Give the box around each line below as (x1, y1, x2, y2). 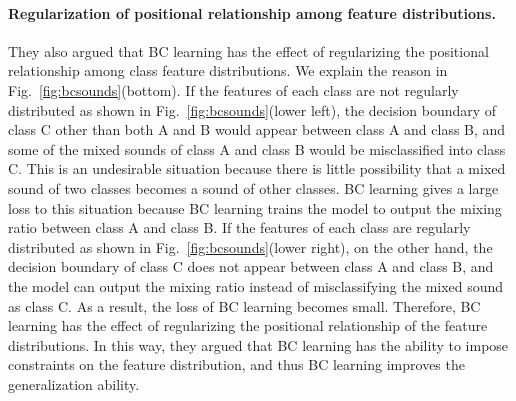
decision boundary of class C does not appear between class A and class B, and (8, 256, 494, 277)
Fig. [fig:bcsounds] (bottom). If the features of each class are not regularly (8, 79, 459, 100)
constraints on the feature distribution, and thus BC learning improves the (8, 354, 465, 375)
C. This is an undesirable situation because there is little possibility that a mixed (8, 158, 506, 179)
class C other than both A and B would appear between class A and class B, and (8, 119, 506, 140)
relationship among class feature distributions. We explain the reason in (8, 60, 448, 81)
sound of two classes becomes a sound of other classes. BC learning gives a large (8, 177, 499, 198)
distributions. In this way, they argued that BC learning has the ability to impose (8, 334, 509, 355)
